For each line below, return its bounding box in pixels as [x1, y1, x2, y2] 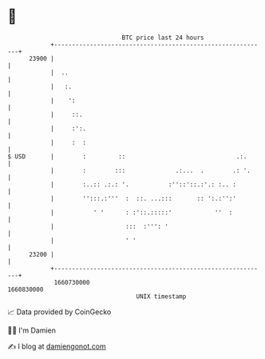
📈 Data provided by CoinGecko [7, 307, 112, 317]
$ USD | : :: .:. [7, 152, 247, 161]
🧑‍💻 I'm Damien [7, 325, 57, 335]
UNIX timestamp [136, 292, 187, 301]
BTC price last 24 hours [121, 34, 204, 42]
